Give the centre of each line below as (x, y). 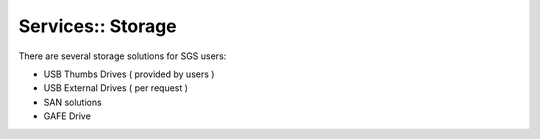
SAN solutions (72, 102)
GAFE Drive (67, 116)
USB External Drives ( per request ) (116, 88)
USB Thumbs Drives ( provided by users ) (129, 74)
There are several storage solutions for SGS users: (122, 56)
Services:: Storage (97, 26)
